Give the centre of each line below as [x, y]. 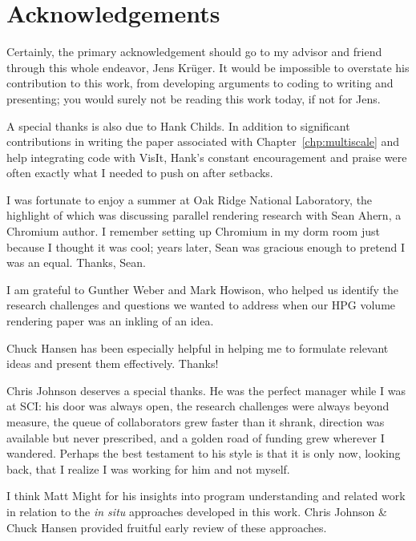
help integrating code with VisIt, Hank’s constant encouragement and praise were [207, 157]
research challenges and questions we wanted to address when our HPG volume [201, 305]
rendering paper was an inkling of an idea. [110, 321]
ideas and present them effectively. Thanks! [113, 363]
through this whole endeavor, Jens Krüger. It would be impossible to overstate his [208, 67]
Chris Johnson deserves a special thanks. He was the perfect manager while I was [206, 390]
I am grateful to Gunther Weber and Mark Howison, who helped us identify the [202, 289]
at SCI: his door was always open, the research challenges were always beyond [198, 406]
